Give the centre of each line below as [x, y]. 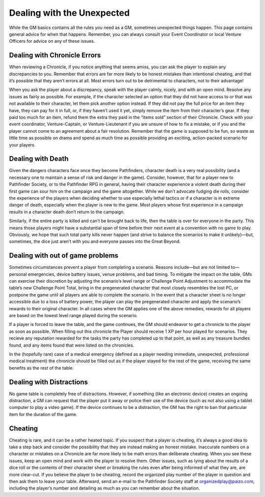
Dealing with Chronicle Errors [55, 55]
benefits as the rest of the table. [41, 368]
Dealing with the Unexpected [69, 13]
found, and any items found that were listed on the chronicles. [72, 345]
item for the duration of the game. [43, 414]
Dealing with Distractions [49, 382]
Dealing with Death [39, 159]
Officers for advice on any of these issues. [52, 41]
